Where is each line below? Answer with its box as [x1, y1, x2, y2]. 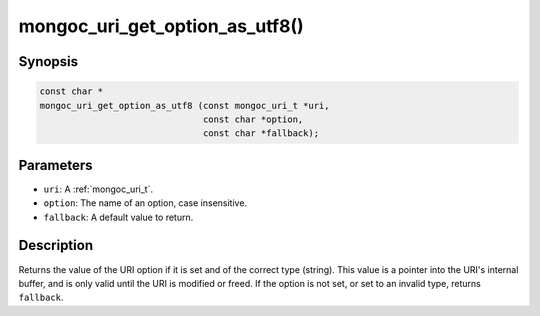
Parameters [18, 156, 93, 174]
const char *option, [202, 113, 304, 125]
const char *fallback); [202, 128, 320, 139]
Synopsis [18, 53, 79, 70]
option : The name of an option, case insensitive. [43, 197, 248, 209]
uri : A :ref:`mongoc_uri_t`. [43, 183, 154, 195]
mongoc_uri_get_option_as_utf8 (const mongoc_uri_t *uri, [39, 100, 330, 111]
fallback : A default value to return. [43, 211, 194, 223]
